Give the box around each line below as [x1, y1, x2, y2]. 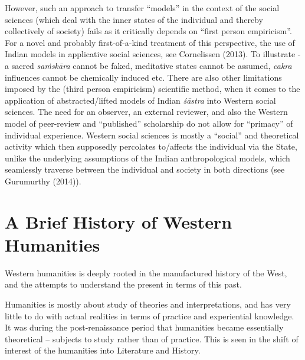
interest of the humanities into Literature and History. [5, 344, 201, 356]
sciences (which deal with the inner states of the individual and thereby [5, 13, 263, 25]
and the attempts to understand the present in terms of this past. [5, 278, 242, 290]
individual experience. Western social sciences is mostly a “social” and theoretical [5, 128, 299, 141]
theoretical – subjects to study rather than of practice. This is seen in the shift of [5, 332, 299, 345]
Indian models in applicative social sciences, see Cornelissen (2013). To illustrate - [5, 48, 301, 60]
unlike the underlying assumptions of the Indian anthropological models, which [5, 151, 290, 164]
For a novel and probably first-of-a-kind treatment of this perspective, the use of [5, 36, 295, 48]
